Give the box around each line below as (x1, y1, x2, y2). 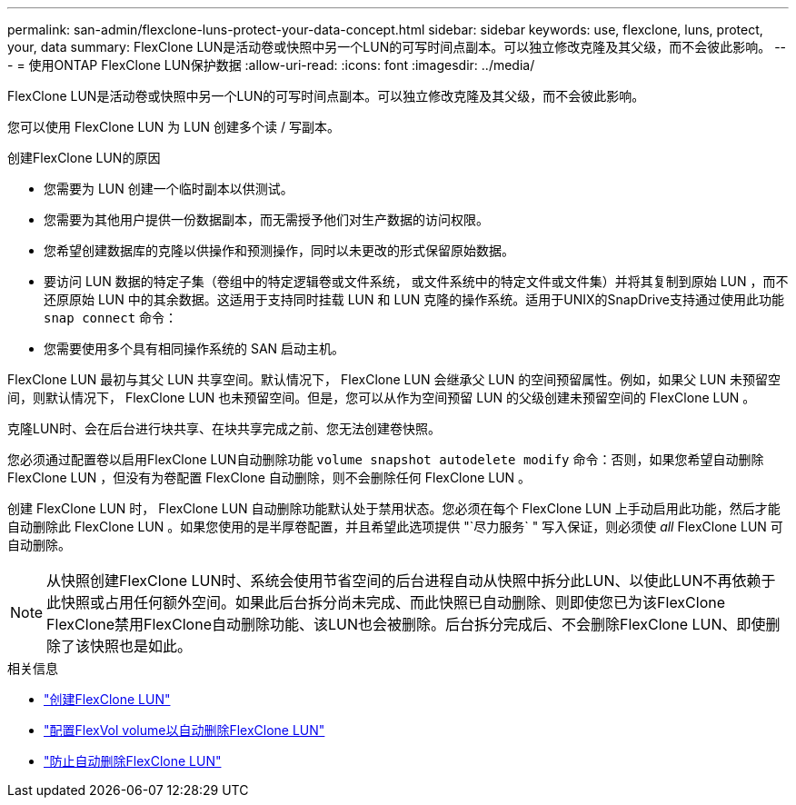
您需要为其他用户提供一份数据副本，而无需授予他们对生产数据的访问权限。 (44, 212, 489, 227)
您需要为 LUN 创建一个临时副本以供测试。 (44, 181, 294, 196)
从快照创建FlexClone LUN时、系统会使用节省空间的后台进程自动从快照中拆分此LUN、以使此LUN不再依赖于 (46, 571, 776, 590)
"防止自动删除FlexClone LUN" (44, 753, 222, 769)
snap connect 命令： (44, 310, 178, 325)
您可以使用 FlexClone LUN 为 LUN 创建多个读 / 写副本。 (7, 119, 340, 134)
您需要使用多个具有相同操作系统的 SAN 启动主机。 (44, 341, 345, 356)
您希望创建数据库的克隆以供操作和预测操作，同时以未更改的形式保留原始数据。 (44, 243, 514, 258)
